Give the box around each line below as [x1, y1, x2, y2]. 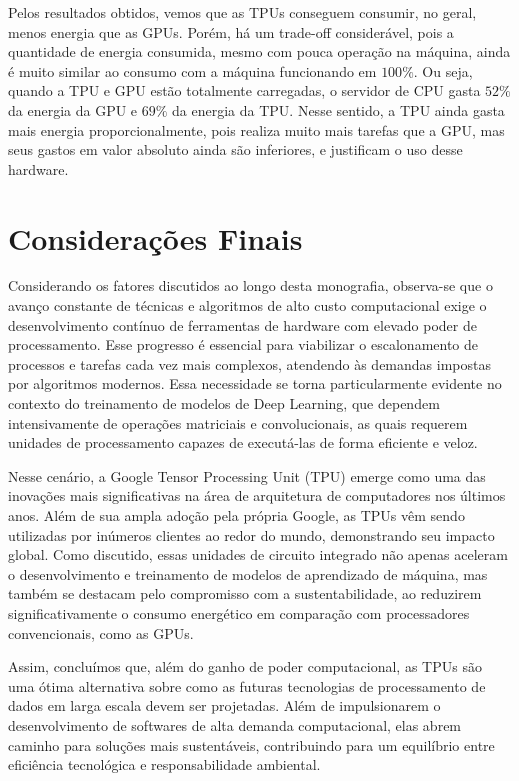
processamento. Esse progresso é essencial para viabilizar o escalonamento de [8, 334, 479, 355]
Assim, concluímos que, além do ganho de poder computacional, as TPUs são [8, 656, 482, 677]
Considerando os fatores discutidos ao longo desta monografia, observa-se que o [8, 275, 493, 296]
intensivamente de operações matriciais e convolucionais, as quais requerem [8, 412, 468, 433]
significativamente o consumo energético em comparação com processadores [8, 602, 470, 623]
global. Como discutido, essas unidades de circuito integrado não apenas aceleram [8, 544, 508, 565]
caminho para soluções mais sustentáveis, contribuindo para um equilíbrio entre [8, 734, 495, 755]
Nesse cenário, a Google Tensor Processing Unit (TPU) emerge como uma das [8, 465, 486, 486]
